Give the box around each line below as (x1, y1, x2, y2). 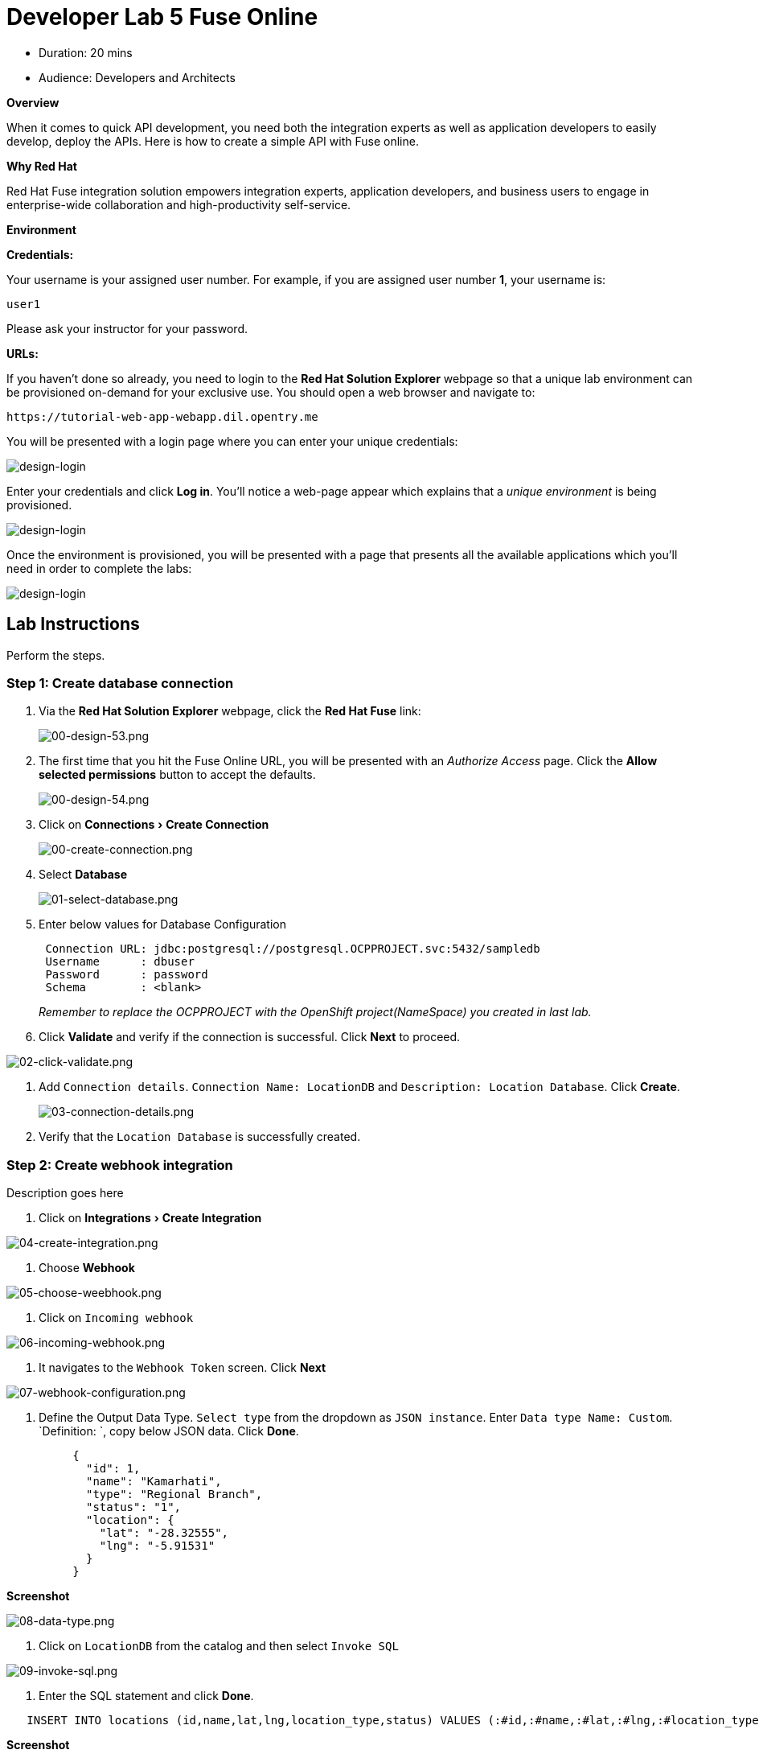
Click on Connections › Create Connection (39, 817, 269, 832)
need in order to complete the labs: (6, 561, 192, 575)
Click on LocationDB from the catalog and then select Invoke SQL (39, 1639, 399, 1653)
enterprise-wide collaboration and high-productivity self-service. (6, 197, 351, 212)
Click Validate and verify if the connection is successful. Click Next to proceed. (39, 1030, 461, 1044)
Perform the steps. (6, 648, 105, 662)
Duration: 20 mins (39, 45, 133, 60)
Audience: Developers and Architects (39, 70, 236, 84)
